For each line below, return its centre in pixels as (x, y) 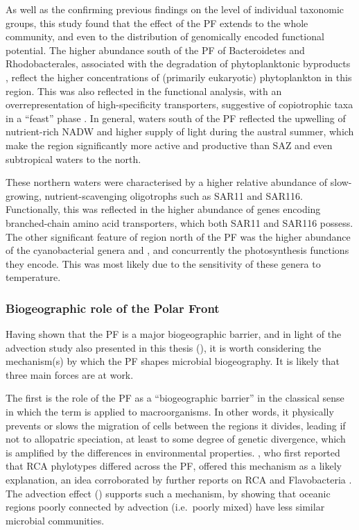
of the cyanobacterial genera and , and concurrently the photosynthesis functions (177, 250)
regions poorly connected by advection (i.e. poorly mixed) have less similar (165, 507)
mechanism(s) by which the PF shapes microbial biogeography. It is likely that (173, 361)
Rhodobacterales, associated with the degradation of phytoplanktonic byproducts (178, 63)
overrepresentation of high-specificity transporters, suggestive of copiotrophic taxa (179, 104)
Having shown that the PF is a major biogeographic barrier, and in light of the (174, 334)
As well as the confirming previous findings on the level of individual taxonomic (175, 9)
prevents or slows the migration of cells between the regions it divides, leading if (176, 425)
